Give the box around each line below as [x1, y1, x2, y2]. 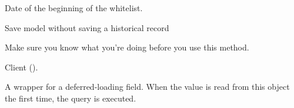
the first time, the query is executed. [5, 92, 136, 104]
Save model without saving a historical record [5, 21, 169, 33]
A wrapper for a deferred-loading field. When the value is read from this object [5, 80, 290, 93]
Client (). [5, 60, 38, 73]
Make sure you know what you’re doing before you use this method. [5, 41, 249, 53]
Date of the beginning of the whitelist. [5, 2, 143, 14]
